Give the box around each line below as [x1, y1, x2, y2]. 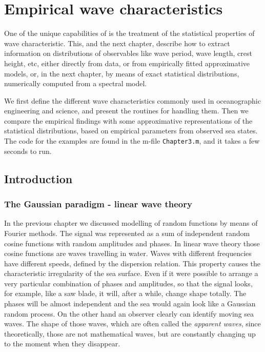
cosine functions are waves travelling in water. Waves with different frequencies [4, 248, 252, 259]
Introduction [4, 170, 73, 186]
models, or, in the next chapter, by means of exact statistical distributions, [4, 68, 239, 79]
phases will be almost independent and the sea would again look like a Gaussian [4, 298, 256, 309]
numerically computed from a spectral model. [4, 78, 147, 89]
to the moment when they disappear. [4, 338, 120, 349]
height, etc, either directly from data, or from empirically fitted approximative [4, 57, 250, 68]
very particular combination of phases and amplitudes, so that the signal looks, [4, 278, 253, 288]
